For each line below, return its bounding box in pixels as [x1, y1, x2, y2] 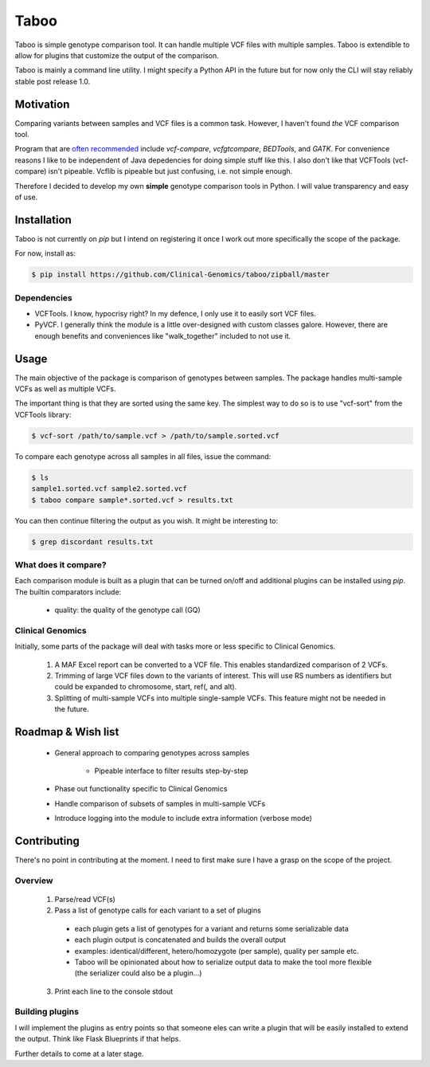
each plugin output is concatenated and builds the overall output [74, 935, 287, 944]
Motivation [14, 97, 70, 111]
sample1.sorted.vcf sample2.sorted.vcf [31, 484, 187, 493]
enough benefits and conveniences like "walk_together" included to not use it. [34, 331, 291, 340]
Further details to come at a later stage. [14, 1049, 144, 1058]
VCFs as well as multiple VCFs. [14, 384, 116, 394]
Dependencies [14, 292, 73, 303]
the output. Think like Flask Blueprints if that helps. [14, 1034, 181, 1044]
